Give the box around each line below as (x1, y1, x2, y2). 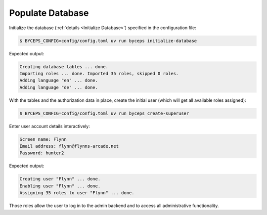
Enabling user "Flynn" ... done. (19, 183, 101, 189)
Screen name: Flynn (19, 136, 67, 142)
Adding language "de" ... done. (19, 85, 98, 90)
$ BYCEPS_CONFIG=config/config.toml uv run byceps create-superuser (19, 110, 189, 116)
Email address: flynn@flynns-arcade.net (19, 143, 119, 149)
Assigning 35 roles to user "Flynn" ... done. (19, 190, 134, 196)
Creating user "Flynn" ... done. (19, 176, 101, 182)
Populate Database (9, 7, 89, 18)
